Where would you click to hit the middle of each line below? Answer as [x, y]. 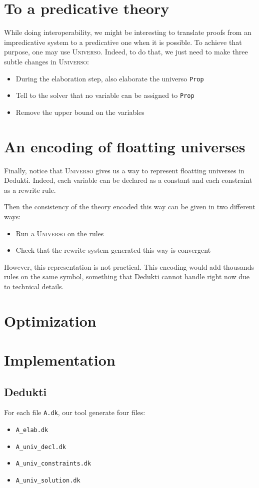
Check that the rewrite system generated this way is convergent [113, 250]
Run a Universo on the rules [60, 233]
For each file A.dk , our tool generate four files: [75, 412]
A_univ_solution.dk [48, 481]
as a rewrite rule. [30, 190]
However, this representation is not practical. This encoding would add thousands [129, 266]
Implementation [60, 360]
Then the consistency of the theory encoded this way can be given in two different [130, 207]
